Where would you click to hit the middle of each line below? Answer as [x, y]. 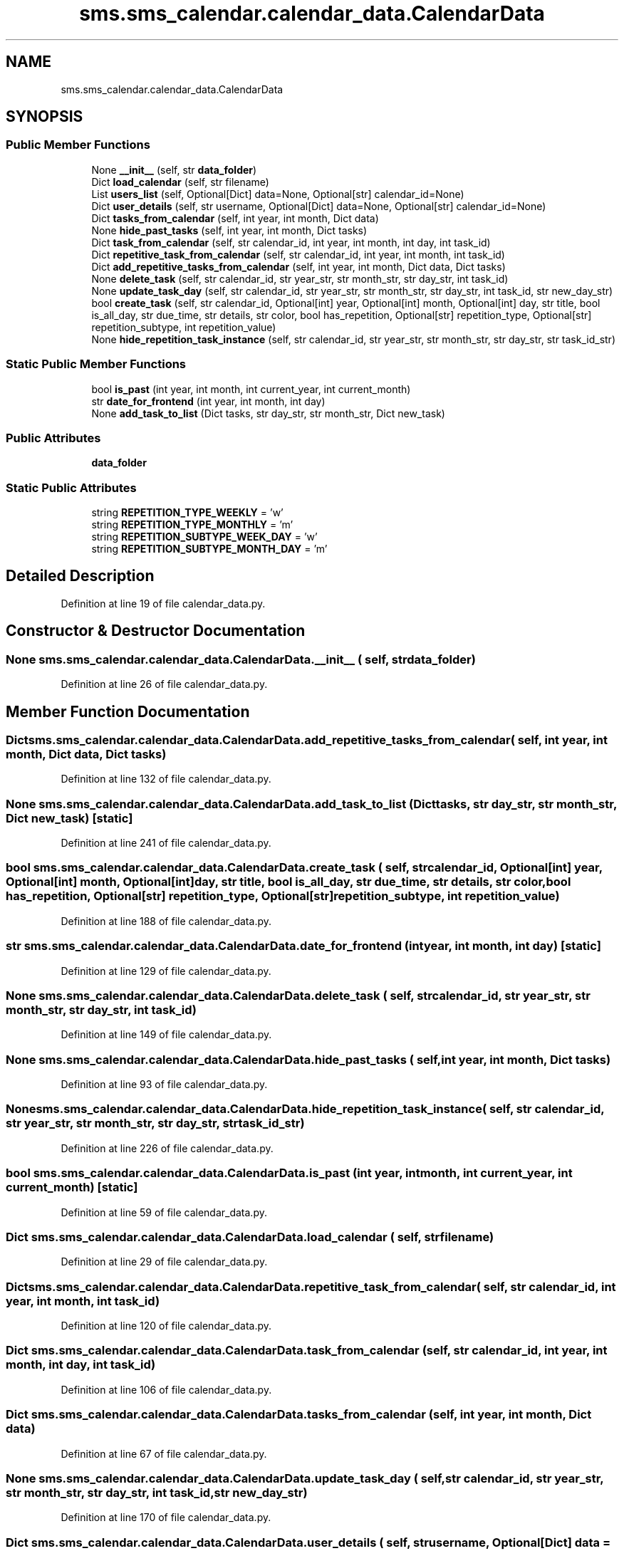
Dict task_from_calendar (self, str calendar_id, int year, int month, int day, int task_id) [291, 242]
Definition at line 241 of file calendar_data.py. [166, 843]
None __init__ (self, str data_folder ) [174, 169]
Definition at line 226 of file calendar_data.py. [167, 1148]
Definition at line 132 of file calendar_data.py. [166, 779]
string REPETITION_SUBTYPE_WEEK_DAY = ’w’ [204, 537]
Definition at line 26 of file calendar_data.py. [164, 684]
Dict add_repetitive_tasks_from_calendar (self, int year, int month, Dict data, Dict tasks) [298, 266]
